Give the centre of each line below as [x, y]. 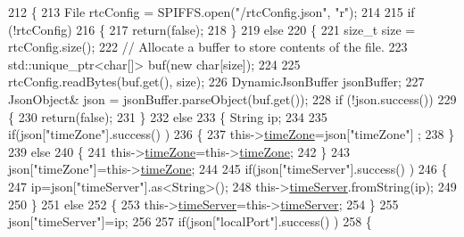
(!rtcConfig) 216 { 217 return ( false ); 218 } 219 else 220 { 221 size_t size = [212, 29]
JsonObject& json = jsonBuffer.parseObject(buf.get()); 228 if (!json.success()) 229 [232, 98]
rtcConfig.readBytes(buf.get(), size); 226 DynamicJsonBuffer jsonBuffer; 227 [216, 82]
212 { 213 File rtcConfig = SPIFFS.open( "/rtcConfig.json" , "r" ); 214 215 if [211, 12]
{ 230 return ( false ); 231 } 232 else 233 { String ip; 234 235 [168, 116]
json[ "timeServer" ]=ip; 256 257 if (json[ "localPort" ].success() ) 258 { [190, 221]
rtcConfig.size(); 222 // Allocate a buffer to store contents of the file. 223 [208, 47]
